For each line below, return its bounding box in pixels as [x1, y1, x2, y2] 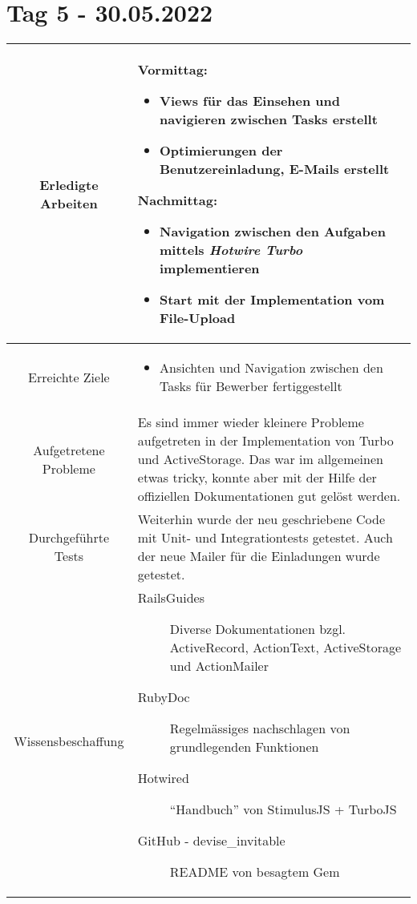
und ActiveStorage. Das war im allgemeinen [137, 450, 383, 469]
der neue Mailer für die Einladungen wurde [137, 547, 380, 566]
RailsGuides [137, 588, 204, 607]
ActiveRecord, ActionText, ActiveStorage [169, 638, 402, 657]
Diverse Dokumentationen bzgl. [169, 619, 346, 639]
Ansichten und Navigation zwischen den [159, 358, 383, 377]
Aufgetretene [33, 440, 105, 459]
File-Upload [159, 309, 236, 328]
